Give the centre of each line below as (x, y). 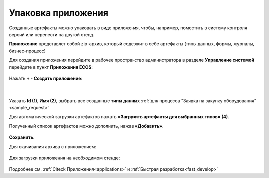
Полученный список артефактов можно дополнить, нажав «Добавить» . (86, 126)
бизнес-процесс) (27, 51)
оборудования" (240, 101)
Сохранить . (22, 137)
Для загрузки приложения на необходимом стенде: (65, 158)
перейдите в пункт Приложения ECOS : (51, 67)
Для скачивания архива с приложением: (53, 146)
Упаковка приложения (59, 13)
